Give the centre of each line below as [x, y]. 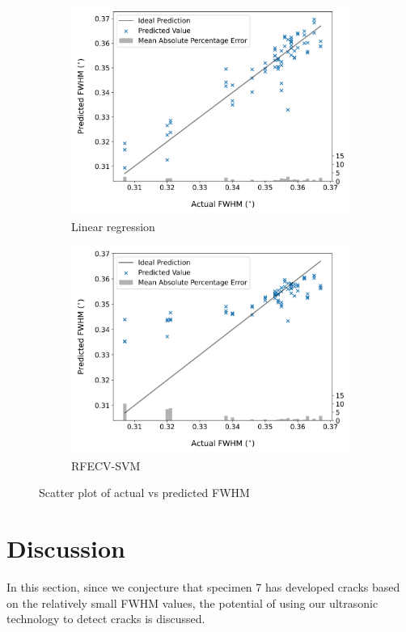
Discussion [66, 548]
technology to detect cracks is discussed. [106, 619]
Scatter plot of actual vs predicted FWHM [144, 493]
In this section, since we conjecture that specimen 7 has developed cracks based [203, 587]
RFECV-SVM [106, 465]
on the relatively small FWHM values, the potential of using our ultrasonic [192, 603]
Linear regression [113, 226]
